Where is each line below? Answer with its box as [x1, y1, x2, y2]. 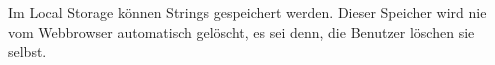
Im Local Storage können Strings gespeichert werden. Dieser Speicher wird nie [8, 2, 487, 22]
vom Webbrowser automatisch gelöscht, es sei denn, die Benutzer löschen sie [8, 21, 475, 42]
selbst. [8, 41, 47, 62]
